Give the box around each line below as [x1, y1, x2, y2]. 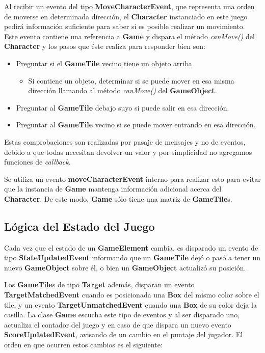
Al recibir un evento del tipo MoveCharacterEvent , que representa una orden [4, 1, 255, 11]
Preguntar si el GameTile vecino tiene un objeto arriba [16, 58, 192, 68]
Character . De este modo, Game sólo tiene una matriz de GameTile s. [4, 193, 232, 204]
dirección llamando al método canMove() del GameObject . [28, 85, 217, 96]
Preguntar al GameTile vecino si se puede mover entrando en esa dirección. [16, 119, 256, 130]
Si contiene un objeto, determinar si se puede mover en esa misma [28, 75, 234, 86]
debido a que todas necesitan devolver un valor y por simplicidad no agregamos [4, 146, 252, 157]
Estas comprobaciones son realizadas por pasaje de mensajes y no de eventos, [4, 136, 246, 147]
